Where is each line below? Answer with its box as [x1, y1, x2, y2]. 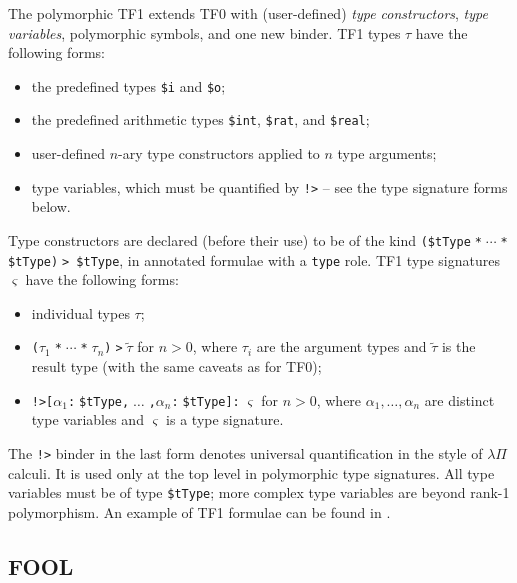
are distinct [424, 389, 495, 410]
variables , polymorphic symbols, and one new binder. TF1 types [8, 22, 401, 43]
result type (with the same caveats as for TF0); [31, 356, 322, 377]
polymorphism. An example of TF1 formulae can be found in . [8, 501, 391, 522]
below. [31, 196, 71, 217]
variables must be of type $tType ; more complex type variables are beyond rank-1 [8, 482, 510, 503]
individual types [31, 302, 130, 323]
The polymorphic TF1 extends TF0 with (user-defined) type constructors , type [8, 3, 488, 23]
